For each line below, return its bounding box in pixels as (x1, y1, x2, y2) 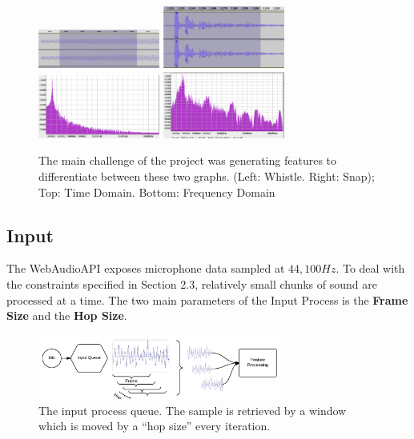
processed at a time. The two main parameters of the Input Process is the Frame (6, 291, 408, 308)
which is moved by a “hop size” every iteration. (38, 417, 271, 434)
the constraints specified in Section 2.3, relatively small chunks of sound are (6, 275, 377, 292)
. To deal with (336, 260, 405, 277)
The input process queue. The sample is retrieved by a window (38, 401, 347, 418)
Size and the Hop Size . (6, 307, 127, 324)
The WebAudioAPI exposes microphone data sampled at (6, 260, 285, 277)
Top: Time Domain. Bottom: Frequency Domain (38, 183, 275, 200)
